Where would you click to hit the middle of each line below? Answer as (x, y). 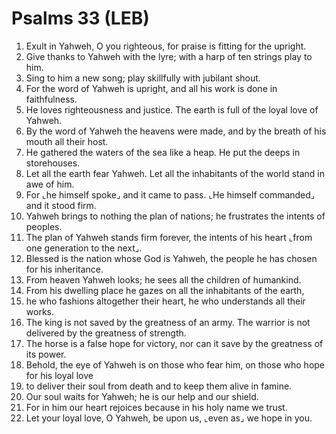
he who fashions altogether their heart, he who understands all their (165, 301)
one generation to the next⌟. (84, 248)
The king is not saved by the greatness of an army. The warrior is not (168, 322)
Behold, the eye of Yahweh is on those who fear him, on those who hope (175, 364)
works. (39, 311)
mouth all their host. (67, 141)
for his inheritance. (64, 269)
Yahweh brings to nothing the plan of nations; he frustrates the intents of (175, 216)
